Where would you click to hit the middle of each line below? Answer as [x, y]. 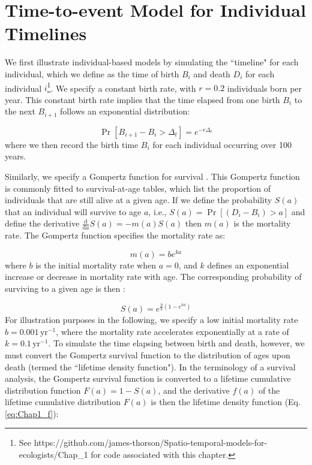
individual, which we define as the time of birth [92, 73]
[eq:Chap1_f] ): [32, 413]
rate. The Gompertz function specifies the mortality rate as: [115, 235]
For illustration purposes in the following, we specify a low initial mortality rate [151, 320]
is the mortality [262, 223]
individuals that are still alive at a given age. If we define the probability [139, 200]
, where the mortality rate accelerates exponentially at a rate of [172, 331]
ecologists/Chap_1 [53, 455]
